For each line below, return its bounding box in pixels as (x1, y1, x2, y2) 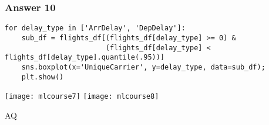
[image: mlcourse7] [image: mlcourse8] (5, 92, 159, 101)
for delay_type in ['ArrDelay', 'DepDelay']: (5, 24, 186, 33)
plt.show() (21, 72, 64, 81)
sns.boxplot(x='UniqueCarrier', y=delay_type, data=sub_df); (21, 62, 265, 71)
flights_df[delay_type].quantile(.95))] (5, 53, 165, 62)
